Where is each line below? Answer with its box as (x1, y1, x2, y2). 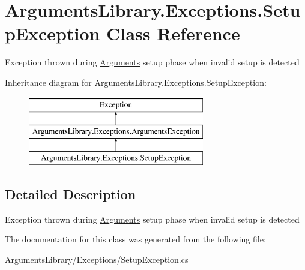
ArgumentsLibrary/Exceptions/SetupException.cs (5, 253, 189, 265)
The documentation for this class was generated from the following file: (5, 233, 266, 245)
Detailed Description (5, 184, 136, 203)
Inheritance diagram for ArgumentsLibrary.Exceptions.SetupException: (5, 76, 267, 88)
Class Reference (106, 21, 240, 46)
